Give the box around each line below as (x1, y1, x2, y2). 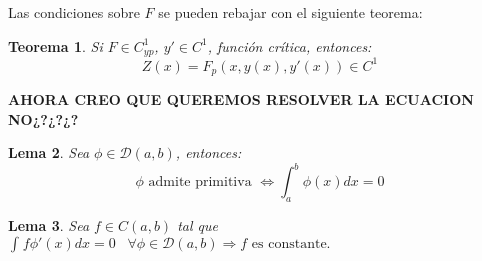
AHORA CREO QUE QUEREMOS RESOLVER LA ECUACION (8, 89, 474, 109)
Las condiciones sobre (8, 2, 140, 22)
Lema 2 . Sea (8, 142, 90, 163)
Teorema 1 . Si (8, 35, 103, 56)
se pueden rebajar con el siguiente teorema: (158, 2, 423, 22)
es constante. (251, 236, 331, 251)
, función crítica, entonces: (207, 35, 372, 56)
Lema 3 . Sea (8, 215, 90, 236)
